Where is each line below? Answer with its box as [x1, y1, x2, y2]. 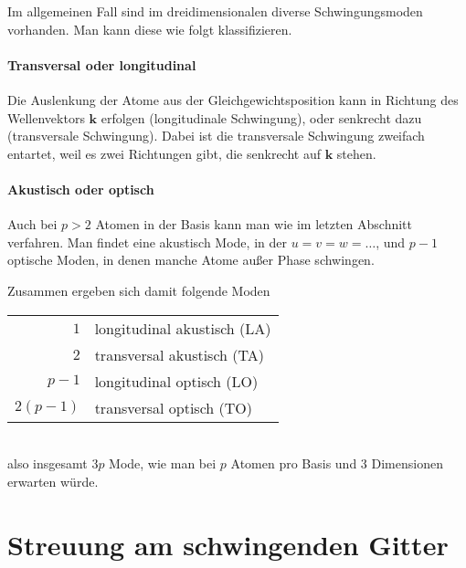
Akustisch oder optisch [7, 179, 154, 198]
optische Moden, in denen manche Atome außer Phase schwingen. [7, 250, 375, 269]
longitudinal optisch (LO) [94, 370, 259, 392]
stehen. [336, 143, 376, 163]
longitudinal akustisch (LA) [94, 317, 271, 339]
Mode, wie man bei [109, 454, 217, 473]
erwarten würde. [7, 471, 99, 490]
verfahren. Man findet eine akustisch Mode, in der [7, 232, 287, 251]
